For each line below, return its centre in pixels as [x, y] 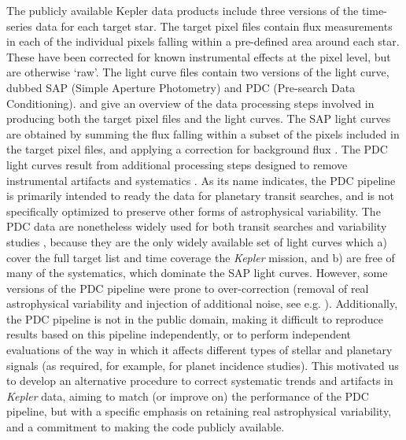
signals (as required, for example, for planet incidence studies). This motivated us [203, 365]
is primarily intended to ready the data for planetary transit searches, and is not [201, 196]
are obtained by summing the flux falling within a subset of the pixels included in [203, 133]
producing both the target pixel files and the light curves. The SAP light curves [199, 118]
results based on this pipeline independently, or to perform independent [179, 334]
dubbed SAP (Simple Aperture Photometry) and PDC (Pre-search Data [181, 87]
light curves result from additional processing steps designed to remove [177, 164]
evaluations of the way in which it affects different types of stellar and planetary [199, 350]
